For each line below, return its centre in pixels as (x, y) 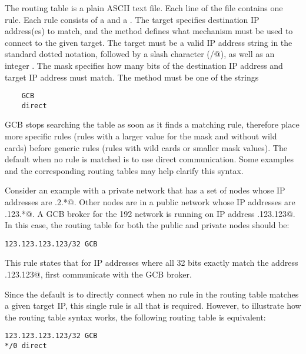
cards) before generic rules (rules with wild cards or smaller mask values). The (146, 147)
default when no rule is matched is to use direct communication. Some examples (149, 159)
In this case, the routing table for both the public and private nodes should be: (147, 225)
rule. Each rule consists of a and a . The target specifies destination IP (132, 19)
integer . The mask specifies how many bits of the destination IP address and (144, 65)
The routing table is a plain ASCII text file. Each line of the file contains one (144, 8)
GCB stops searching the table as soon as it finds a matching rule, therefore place (152, 124)
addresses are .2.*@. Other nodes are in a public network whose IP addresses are (150, 202)
